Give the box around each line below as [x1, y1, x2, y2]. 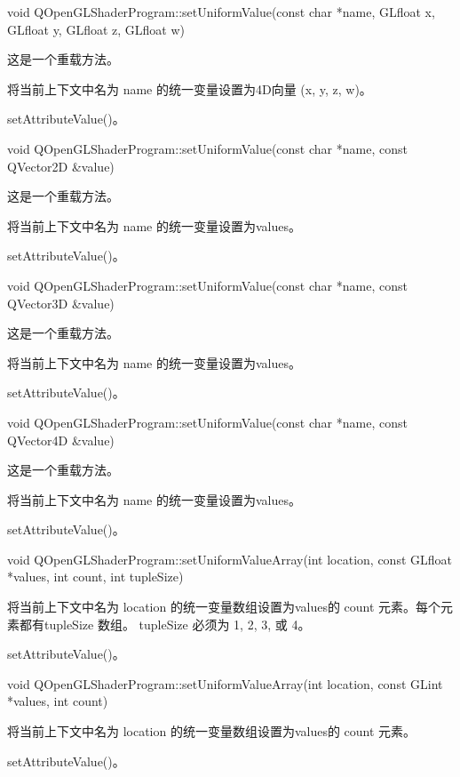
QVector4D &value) [7, 430, 115, 449]
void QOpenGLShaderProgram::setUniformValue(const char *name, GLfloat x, [7, 3, 435, 20]
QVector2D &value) [7, 156, 115, 175]
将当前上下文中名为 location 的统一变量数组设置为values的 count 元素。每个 [7, 597, 441, 616]
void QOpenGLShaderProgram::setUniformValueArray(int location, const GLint [7, 674, 443, 693]
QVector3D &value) [7, 293, 115, 312]
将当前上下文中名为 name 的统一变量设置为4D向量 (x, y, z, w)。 [7, 79, 372, 98]
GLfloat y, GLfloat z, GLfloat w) [7, 20, 186, 38]
